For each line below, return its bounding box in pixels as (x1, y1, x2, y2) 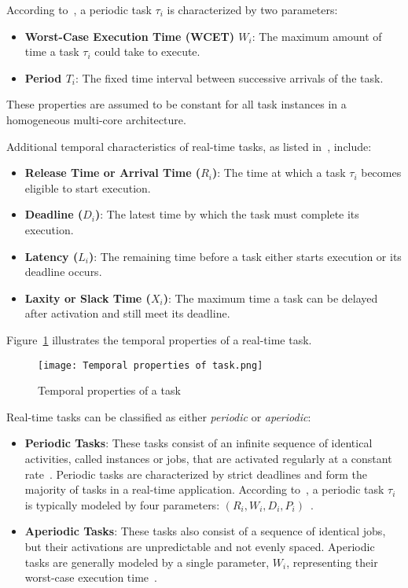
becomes (361, 164, 402, 181)
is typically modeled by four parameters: (24, 496, 220, 513)
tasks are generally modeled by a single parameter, (24, 553, 270, 570)
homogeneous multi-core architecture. (6, 111, 186, 127)
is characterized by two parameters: (167, 2, 338, 17)
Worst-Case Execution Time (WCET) (24, 28, 234, 44)
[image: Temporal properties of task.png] (38, 359, 263, 371)
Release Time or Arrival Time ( (24, 164, 201, 181)
